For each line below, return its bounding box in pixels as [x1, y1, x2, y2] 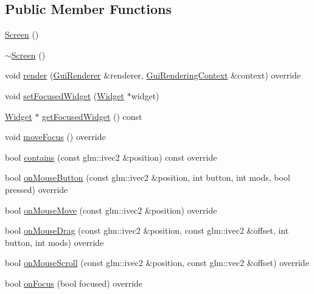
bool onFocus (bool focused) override [5, 276, 143, 289]
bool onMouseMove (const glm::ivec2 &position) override [5, 203, 217, 216]
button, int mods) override [5, 236, 104, 248]
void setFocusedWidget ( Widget [5, 89, 124, 102]
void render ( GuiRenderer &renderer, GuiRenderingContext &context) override [5, 69, 301, 82]
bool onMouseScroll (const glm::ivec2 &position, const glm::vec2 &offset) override [5, 256, 309, 269]
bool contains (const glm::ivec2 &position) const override [5, 150, 217, 163]
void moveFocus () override [5, 130, 106, 143]
